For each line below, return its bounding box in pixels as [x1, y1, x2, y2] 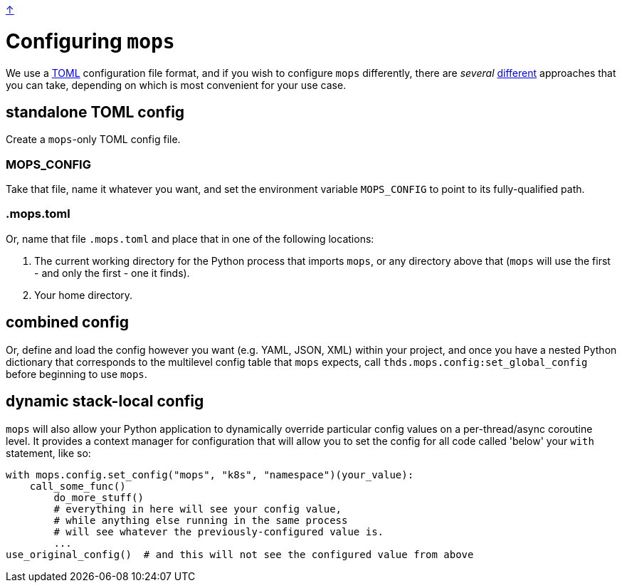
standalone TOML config [6, 103, 185, 121]
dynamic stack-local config [6, 392, 204, 411]
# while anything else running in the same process [53, 514, 348, 526]
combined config [6, 313, 129, 332]
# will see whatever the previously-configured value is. [53, 525, 384, 537]
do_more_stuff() [53, 491, 144, 503]
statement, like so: [6, 446, 91, 459]
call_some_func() [29, 480, 126, 492]
